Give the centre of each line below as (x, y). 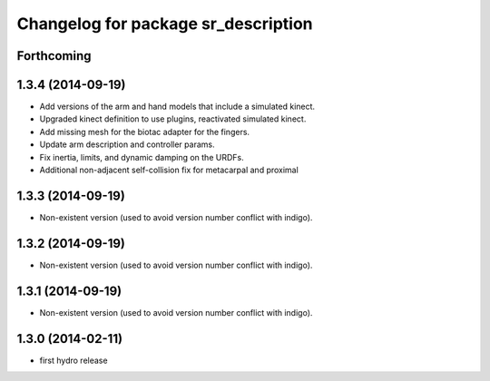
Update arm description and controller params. (127, 144)
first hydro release (73, 360)
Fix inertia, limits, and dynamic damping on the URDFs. (142, 157)
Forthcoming (54, 56)
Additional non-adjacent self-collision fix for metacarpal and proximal (169, 170)
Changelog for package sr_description (165, 24)
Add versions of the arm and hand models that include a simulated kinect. (177, 107)
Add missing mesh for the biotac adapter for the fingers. (144, 132)
